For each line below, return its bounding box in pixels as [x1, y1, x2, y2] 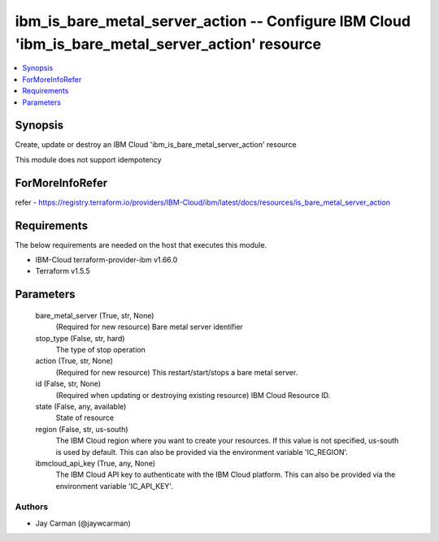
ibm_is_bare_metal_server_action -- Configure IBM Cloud [15, 12, 411, 30]
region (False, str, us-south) [35, 424, 129, 434]
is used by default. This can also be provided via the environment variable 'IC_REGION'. [55, 447, 349, 457]
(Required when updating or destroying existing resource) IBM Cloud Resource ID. [55, 390, 331, 400]
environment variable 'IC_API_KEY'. [55, 481, 174, 491]
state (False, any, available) [35, 401, 127, 411]
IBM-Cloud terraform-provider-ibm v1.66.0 [35, 255, 178, 265]
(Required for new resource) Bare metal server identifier [55, 322, 244, 332]
